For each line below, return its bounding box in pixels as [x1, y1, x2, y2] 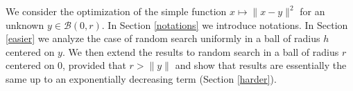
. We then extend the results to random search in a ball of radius [62, 44, 339, 59]
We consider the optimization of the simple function [6, 4, 227, 18]
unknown [6, 17, 44, 32]
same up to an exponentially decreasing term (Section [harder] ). [6, 71, 277, 85]
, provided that [62, 58, 126, 72]
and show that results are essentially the [175, 58, 347, 72]
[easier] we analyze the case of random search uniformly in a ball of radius [6, 31, 320, 45]
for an [300, 4, 325, 18]
